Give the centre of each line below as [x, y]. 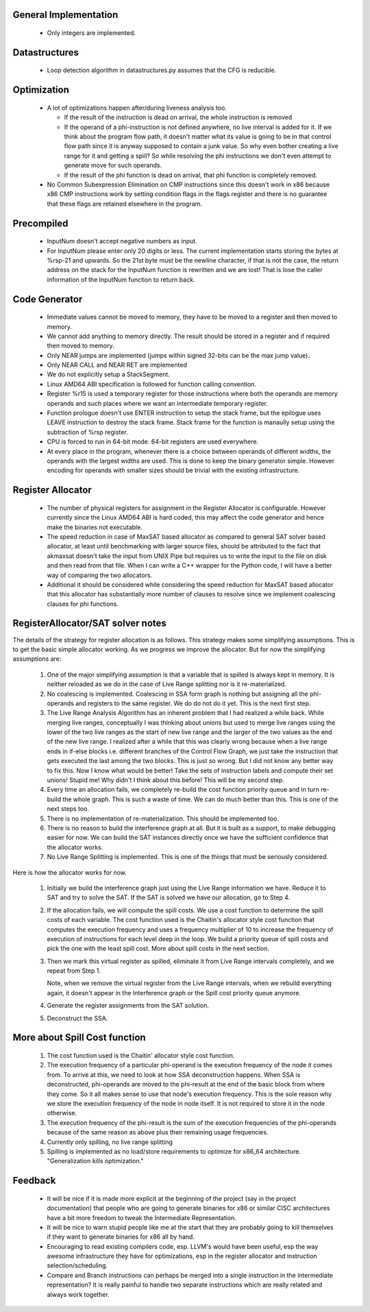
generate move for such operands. [113, 165]
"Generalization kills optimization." [95, 1161]
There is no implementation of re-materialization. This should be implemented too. [163, 818]
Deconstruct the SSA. [77, 1018]
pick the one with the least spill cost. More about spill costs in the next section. [158, 949]
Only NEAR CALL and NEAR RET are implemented [117, 365]
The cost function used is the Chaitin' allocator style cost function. [141, 1056]
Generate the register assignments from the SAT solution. [128, 1006]
